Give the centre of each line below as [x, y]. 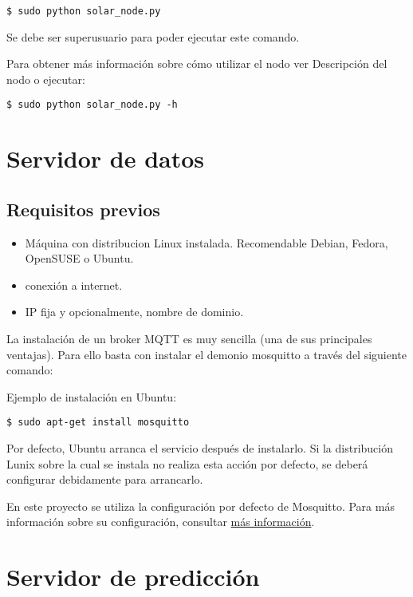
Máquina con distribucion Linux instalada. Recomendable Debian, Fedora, [206, 242]
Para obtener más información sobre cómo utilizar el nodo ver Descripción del [197, 63]
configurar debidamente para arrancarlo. [105, 479]
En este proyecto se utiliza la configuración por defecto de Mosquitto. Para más [201, 506]
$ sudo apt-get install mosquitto [98, 423]
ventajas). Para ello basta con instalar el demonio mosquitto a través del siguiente [207, 354]
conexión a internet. [74, 285]
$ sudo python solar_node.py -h [92, 105]
